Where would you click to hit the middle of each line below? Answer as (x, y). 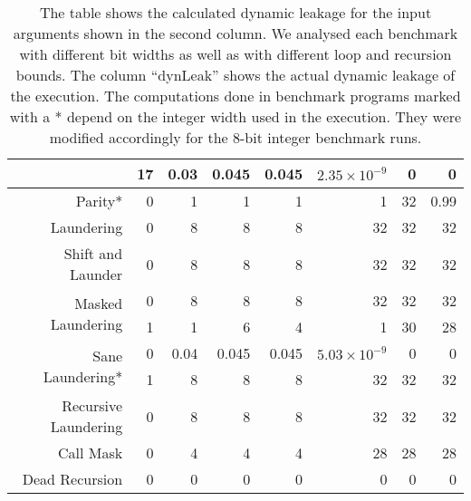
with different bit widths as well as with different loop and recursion (235, 54)
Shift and (93, 253)
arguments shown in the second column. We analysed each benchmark (235, 33)
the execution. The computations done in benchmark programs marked (235, 96)
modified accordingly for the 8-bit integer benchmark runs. (235, 137)
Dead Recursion (72, 479)
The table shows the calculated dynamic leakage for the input (235, 12)
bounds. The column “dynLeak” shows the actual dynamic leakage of (235, 75)
